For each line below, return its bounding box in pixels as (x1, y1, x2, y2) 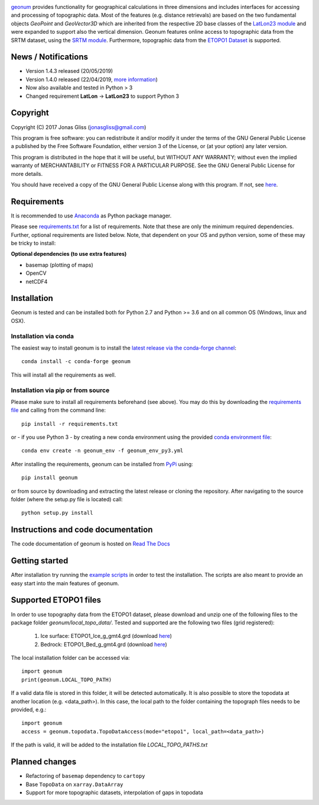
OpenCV (25, 270, 47, 277)
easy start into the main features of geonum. (11, 579, 119, 586)
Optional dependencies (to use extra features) (11, 251, 127, 258)
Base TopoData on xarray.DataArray (25, 781, 123, 788)
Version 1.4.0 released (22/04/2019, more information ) (25, 76, 158, 83)
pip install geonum (21, 474, 78, 481)
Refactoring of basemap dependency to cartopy (25, 772, 145, 780)
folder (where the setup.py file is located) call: (11, 496, 123, 503)
